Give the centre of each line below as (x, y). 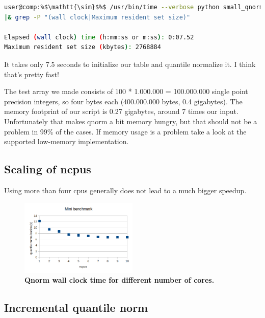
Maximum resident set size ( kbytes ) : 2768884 (83, 47)
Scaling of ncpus (48, 169)
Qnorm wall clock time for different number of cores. (120, 280)
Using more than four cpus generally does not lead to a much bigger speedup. (125, 190)
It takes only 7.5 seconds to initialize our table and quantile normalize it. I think (130, 64)
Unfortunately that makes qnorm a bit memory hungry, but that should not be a (131, 121)
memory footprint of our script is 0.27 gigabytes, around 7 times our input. (121, 111)
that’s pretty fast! (32, 74)
